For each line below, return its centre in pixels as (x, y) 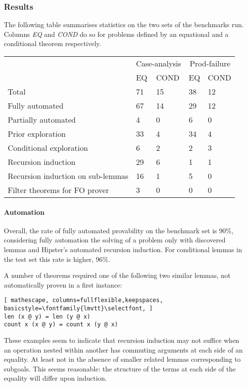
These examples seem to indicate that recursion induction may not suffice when (122, 340)
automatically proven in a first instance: (63, 284)
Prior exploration (37, 134)
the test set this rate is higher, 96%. (57, 259)
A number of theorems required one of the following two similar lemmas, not (117, 275)
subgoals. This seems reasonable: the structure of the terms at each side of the (120, 368)
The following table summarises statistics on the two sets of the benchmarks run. (124, 24)
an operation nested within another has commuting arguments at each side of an (123, 349)
